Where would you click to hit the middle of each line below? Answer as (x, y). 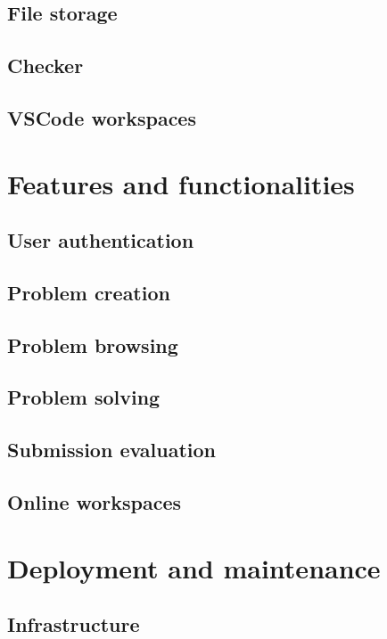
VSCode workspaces (102, 117)
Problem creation (89, 292)
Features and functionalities (181, 183)
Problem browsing (93, 344)
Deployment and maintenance (194, 567)
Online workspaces (95, 502)
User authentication (101, 240)
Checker (45, 66)
